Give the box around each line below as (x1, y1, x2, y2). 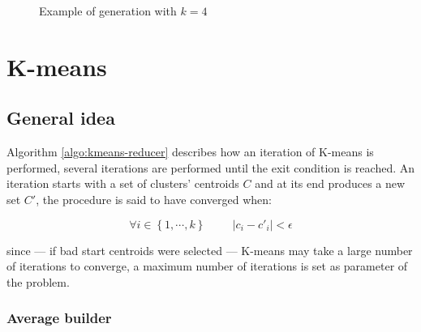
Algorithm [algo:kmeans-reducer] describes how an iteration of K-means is (6, 143, 374, 160)
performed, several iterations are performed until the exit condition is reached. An (6, 159, 415, 176)
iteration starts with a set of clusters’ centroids (6, 175, 239, 192)
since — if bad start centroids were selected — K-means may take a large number (6, 241, 413, 258)
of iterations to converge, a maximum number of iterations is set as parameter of (6, 258, 408, 275)
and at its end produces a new (255, 175, 406, 192)
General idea (6, 105, 115, 130)
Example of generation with (39, 2, 177, 19)
